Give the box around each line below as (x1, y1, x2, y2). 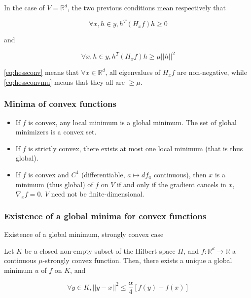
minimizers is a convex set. (15, 127, 97, 137)
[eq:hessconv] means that (4, 67, 79, 77)
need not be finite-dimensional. (51, 189, 144, 199)
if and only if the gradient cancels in (117, 179, 226, 189)
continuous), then (153, 169, 207, 179)
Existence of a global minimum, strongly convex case (4, 229, 164, 239)
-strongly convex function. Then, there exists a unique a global (42, 255, 232, 265)
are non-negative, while (177, 67, 247, 77)
